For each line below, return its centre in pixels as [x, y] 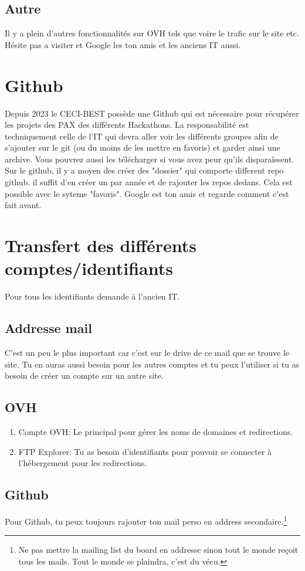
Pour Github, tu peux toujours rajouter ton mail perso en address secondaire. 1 [146, 520]
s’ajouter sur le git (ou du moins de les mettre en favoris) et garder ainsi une [143, 147]
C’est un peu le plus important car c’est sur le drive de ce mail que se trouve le [147, 352]
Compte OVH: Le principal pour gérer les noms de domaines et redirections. [156, 431]
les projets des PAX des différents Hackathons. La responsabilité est [127, 125]
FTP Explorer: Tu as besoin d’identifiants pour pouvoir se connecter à [145, 451]
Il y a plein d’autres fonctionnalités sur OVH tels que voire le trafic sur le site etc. [152, 33]
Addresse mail [48, 328]
